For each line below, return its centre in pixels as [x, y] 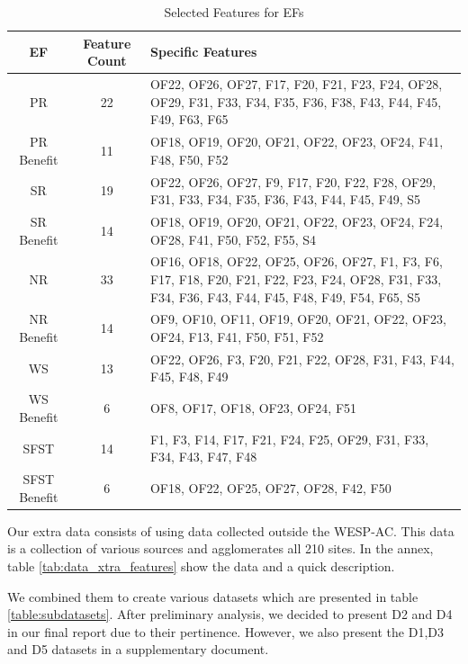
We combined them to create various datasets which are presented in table [213, 596]
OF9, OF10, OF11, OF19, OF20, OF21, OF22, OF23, [298, 319]
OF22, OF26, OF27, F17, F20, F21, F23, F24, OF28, [296, 84]
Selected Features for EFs [234, 12]
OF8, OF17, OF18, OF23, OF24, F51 [253, 408]
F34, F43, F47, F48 [203, 457]
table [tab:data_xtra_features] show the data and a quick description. [201, 566]
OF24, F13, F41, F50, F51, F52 [237, 336]
